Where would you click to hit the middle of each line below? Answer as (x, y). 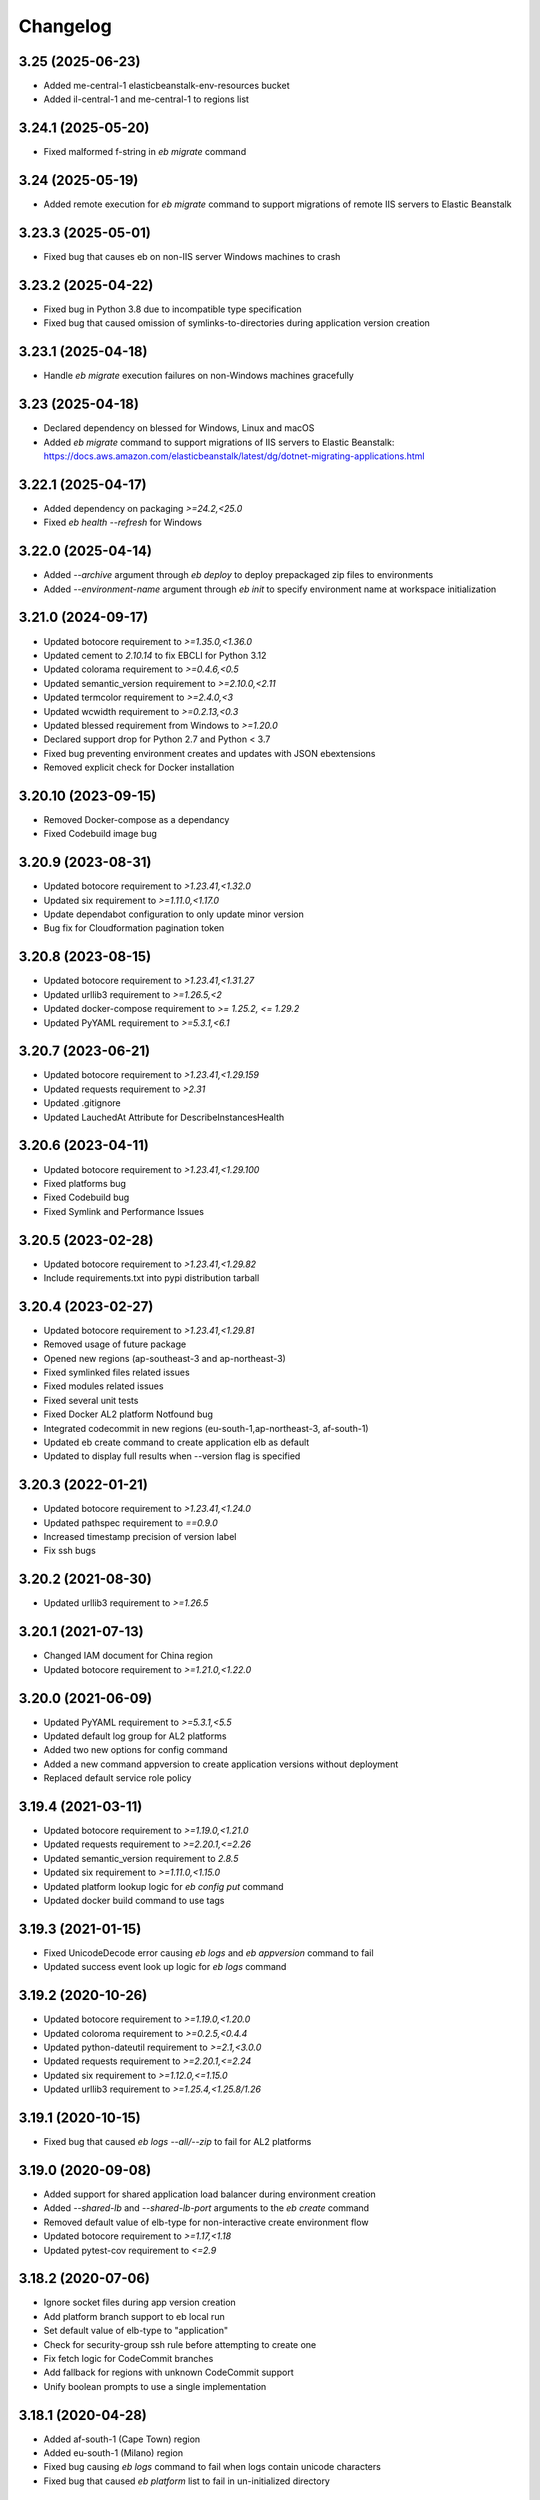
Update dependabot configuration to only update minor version (173, 914)
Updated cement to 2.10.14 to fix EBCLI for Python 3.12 (155, 655)
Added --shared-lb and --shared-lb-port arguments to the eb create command (206, 2208)
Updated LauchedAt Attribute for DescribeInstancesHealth (164, 1117)
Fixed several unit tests (91, 1400)
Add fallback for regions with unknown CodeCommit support (168, 2372)
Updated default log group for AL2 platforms (135, 1736)
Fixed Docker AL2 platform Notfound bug (128, 1414)
